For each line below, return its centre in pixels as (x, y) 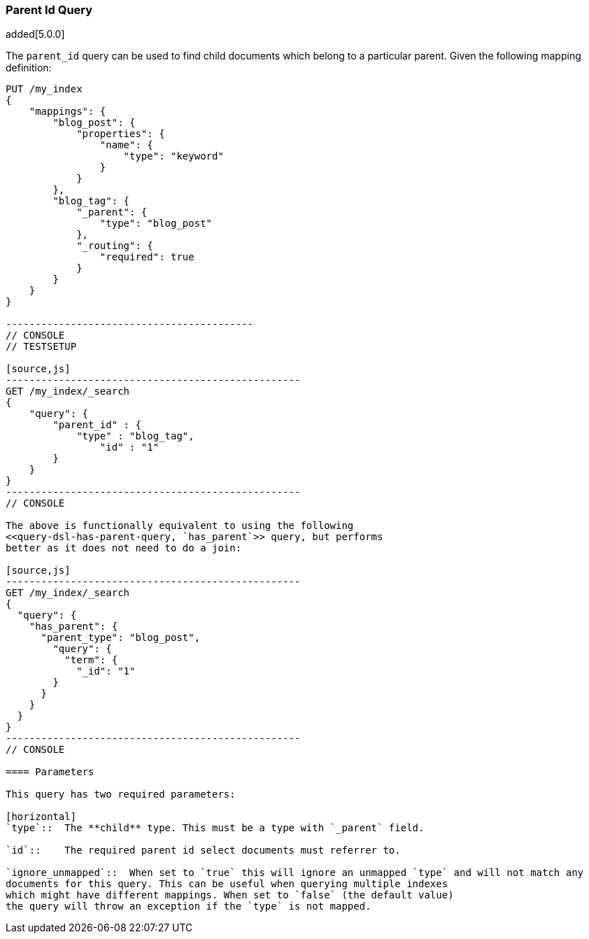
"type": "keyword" (173, 156)
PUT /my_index (44, 89)
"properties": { (121, 134)
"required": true (147, 257)
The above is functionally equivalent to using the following (180, 526)
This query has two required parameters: (121, 795)
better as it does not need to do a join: (124, 548)
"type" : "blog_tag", (135, 436)
